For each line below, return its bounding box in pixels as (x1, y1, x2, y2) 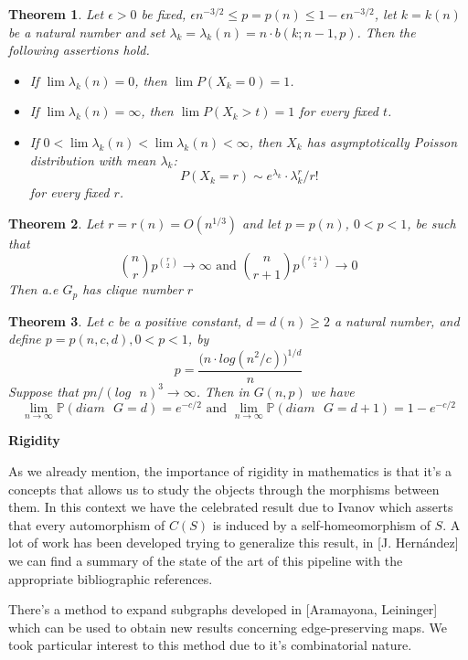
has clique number (82, 280, 183, 299)
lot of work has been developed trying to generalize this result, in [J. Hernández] (8, 533, 459, 552)
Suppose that (8, 381, 79, 400)
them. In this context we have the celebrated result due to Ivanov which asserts (8, 497, 453, 516)
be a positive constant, (118, 311, 242, 330)
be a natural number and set (8, 22, 165, 41)
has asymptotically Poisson (306, 132, 458, 151)
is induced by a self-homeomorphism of (212, 515, 431, 534)
